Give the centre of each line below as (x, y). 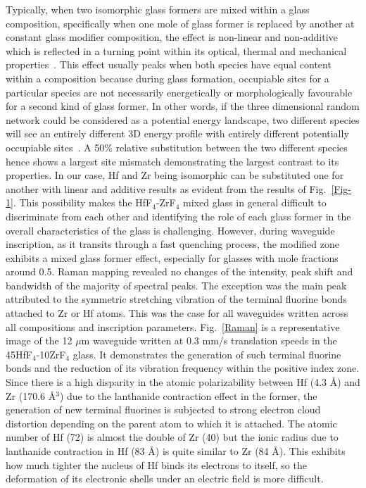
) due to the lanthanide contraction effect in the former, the (188, 395)
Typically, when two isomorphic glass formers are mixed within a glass (158, 9)
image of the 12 (39, 340)
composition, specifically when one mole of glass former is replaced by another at (180, 23)
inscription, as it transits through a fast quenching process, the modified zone (172, 244)
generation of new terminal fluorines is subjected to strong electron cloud (163, 409)
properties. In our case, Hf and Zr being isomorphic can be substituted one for (175, 175)
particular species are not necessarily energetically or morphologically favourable (179, 92)
